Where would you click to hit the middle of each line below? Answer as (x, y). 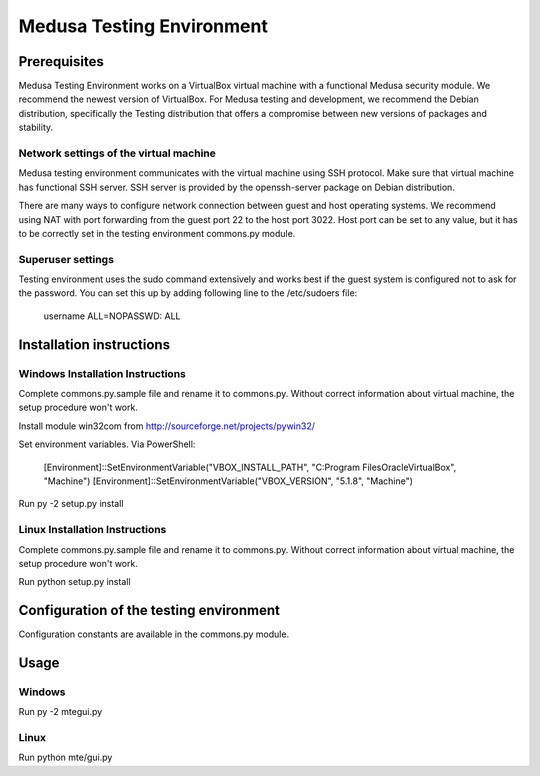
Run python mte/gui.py (65, 757)
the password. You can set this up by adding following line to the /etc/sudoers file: (188, 293)
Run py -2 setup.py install (71, 504)
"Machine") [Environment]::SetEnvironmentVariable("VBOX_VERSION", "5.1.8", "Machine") (228, 481)
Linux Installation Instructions (92, 530)
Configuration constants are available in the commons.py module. (154, 634)
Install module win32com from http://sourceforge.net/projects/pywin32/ (166, 426)
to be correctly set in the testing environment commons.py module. (157, 233)
